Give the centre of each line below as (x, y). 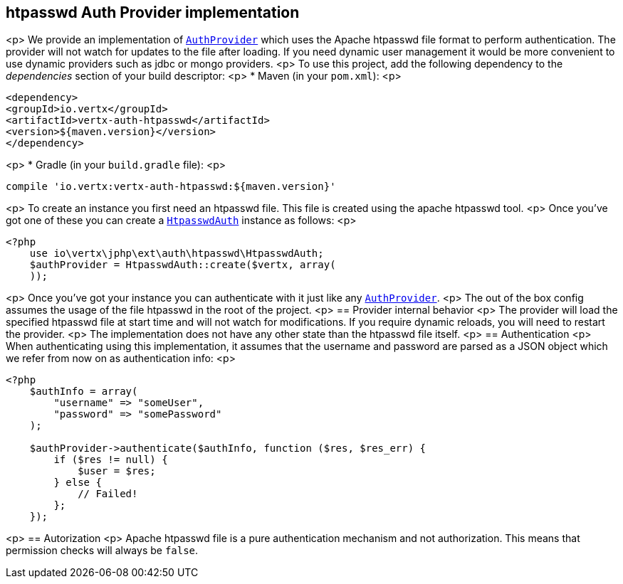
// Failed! (108, 494)
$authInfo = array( (84, 392)
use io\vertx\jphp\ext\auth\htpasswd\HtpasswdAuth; (177, 254)
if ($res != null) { (111, 460)
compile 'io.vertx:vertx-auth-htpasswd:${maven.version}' (171, 187)
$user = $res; (117, 471)
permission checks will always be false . (102, 551)
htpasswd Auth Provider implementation (153, 12)
